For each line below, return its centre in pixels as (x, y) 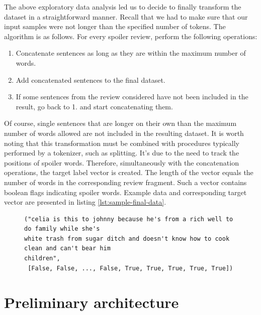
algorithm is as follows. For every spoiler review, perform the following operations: (131, 36)
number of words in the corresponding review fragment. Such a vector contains (125, 182)
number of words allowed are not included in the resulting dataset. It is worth (124, 133)
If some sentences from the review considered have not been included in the (132, 97)
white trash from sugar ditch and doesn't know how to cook (127, 239)
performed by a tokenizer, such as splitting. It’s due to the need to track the (122, 153)
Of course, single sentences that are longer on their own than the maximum (120, 123)
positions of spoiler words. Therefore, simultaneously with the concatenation (121, 162)
